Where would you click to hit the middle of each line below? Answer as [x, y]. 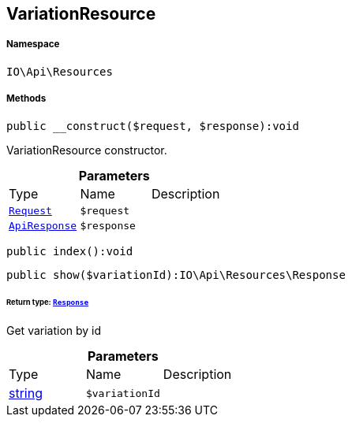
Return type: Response [48, 302]
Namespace [33, 45]
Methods [26, 99]
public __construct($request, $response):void [153, 126]
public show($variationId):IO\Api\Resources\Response [176, 275]
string [26, 393]
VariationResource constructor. [87, 150]
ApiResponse [43, 225]
